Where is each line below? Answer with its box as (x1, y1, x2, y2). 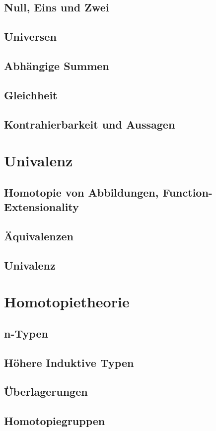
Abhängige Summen (4, 58, 109, 73)
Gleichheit (4, 87, 58, 102)
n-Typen (4, 325, 48, 341)
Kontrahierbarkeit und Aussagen (4, 116, 175, 132)
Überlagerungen (4, 384, 88, 399)
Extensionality (4, 199, 79, 215)
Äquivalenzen (4, 228, 73, 243)
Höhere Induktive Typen (4, 355, 134, 370)
